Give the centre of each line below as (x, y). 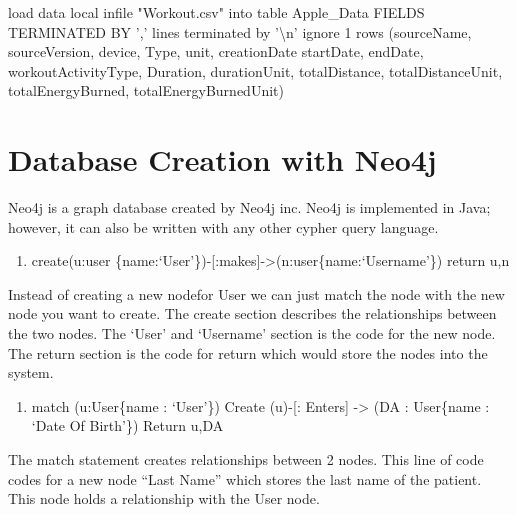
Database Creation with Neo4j (222, 159)
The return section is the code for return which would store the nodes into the (248, 352)
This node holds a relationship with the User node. (164, 498)
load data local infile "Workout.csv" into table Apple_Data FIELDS (216, 12)
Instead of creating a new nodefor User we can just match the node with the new (256, 293)
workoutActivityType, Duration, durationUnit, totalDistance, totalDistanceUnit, (255, 70)
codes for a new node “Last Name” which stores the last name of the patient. (245, 478)
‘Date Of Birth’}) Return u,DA (127, 425)
